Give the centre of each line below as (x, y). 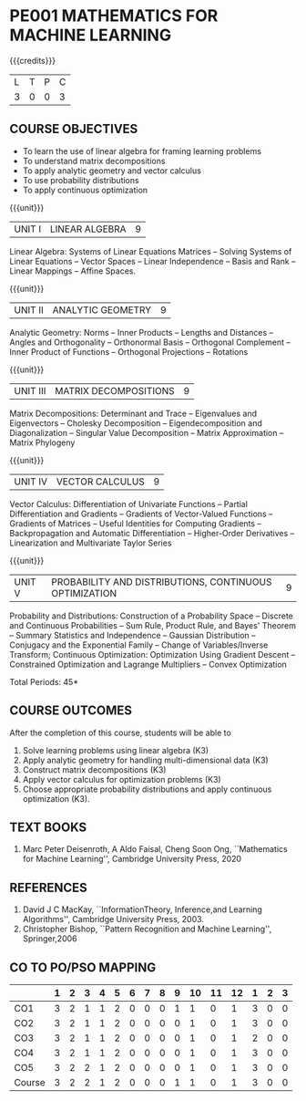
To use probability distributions (81, 180)
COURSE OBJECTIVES (74, 129)
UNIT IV (31, 482)
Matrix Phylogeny (42, 442)
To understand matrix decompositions (94, 161)
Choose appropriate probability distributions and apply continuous (147, 789)
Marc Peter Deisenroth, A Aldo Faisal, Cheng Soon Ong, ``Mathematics (155, 849)
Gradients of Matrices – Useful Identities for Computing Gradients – (136, 523)
